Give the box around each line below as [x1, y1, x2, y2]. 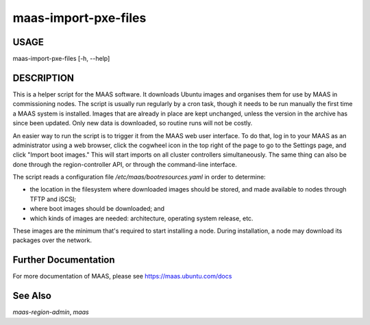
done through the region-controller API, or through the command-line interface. [12, 160, 238, 168]
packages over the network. [12, 236, 92, 244]
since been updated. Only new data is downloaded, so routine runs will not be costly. [12, 119, 253, 127]
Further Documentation [12, 254, 116, 266]
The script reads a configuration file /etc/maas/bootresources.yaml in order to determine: [12, 173, 267, 181]
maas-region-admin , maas [12, 308, 89, 316]
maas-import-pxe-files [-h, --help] [12, 55, 110, 63]
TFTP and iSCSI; [29, 195, 77, 203]
